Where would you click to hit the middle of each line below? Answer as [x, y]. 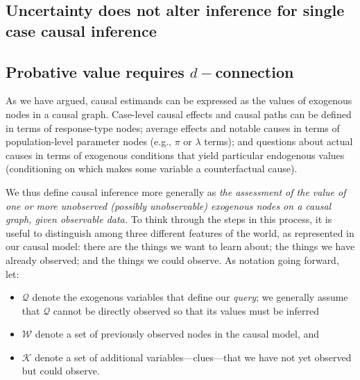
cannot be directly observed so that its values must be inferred [186, 310]
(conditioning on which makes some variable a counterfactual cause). [152, 168]
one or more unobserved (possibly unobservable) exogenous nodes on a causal [169, 205]
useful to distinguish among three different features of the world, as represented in [180, 232]
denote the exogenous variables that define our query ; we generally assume [190, 297]
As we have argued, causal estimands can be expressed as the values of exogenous [179, 100]
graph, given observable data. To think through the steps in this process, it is [169, 219]
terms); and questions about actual [278, 141]
